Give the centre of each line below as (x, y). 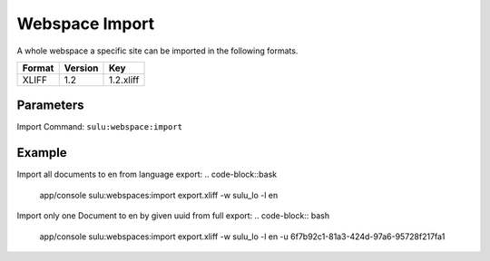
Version (81, 68)
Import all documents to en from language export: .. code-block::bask (147, 174)
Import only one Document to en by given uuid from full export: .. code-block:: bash (173, 216)
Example (42, 153)
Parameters (50, 106)
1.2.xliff (124, 80)
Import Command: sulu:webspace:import (100, 127)
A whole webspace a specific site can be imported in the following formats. (157, 51)
